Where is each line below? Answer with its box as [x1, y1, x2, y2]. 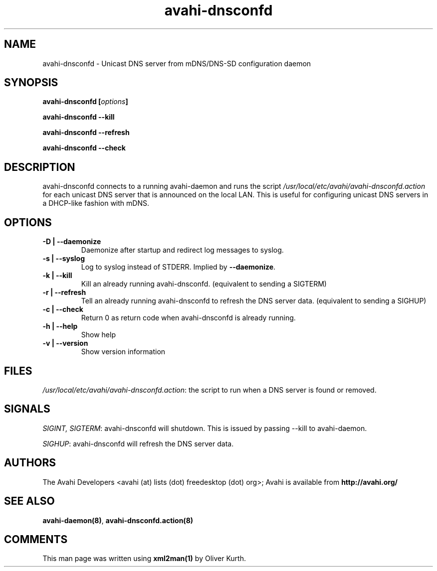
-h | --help [42, 322, 78, 331]
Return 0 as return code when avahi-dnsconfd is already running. [81, 313, 296, 322]
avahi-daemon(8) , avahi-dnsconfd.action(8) [42, 516, 194, 525]
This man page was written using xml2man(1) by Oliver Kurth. [42, 554, 246, 563]
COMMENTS [4, 533, 68, 546]
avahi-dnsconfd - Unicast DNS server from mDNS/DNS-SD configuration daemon [42, 59, 311, 68]
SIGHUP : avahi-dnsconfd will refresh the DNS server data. [42, 439, 234, 448]
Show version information [81, 347, 166, 356]
